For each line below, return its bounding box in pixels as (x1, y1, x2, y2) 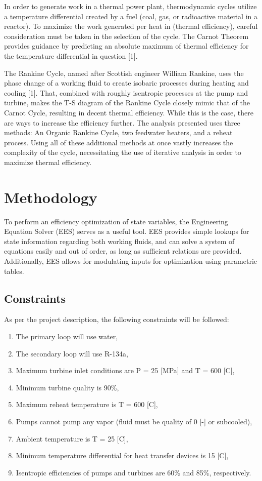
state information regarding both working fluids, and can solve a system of (4, 235, 235, 246)
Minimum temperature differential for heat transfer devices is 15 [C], (16, 450, 229, 461)
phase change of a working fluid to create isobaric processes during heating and (4, 77, 249, 88)
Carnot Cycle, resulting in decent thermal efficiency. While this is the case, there (4, 107, 253, 117)
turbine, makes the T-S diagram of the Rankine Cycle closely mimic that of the (4, 97, 250, 108)
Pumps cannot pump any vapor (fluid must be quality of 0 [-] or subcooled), (16, 416, 252, 426)
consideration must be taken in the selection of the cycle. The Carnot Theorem (4, 30, 249, 41)
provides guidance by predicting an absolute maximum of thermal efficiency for (4, 41, 249, 51)
